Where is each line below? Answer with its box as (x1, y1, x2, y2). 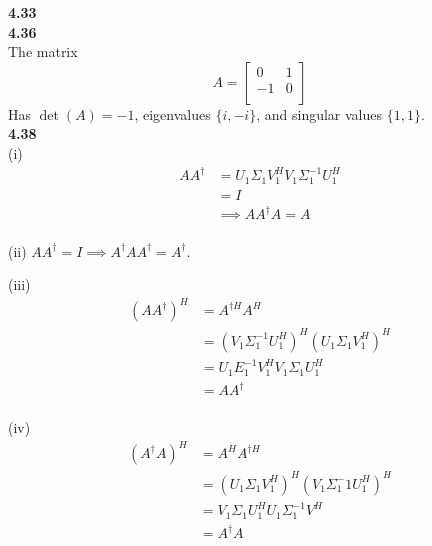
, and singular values (256, 103, 383, 124)
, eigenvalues (134, 103, 211, 124)
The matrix (8, 41, 78, 62)
